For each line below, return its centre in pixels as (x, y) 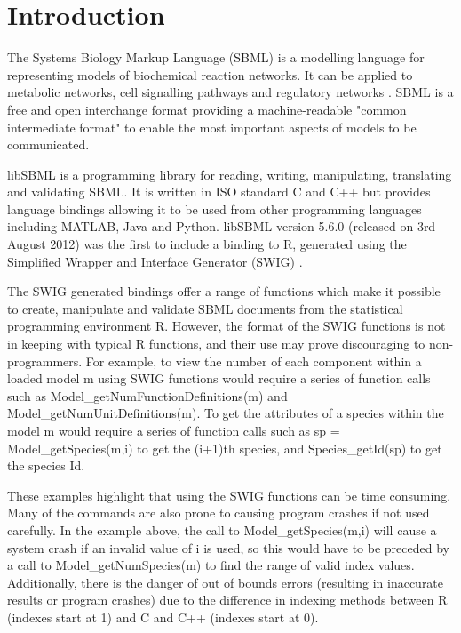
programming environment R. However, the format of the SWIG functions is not (227, 326)
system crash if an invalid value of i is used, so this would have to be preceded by (228, 547)
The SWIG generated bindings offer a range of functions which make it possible (224, 291)
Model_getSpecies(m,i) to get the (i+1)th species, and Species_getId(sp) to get (225, 448)
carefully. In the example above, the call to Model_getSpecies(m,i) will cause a (222, 529)
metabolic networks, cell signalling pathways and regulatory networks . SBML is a (230, 92)
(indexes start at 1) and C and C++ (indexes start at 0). (163, 617)
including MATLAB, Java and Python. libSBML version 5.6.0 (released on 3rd (222, 226)
